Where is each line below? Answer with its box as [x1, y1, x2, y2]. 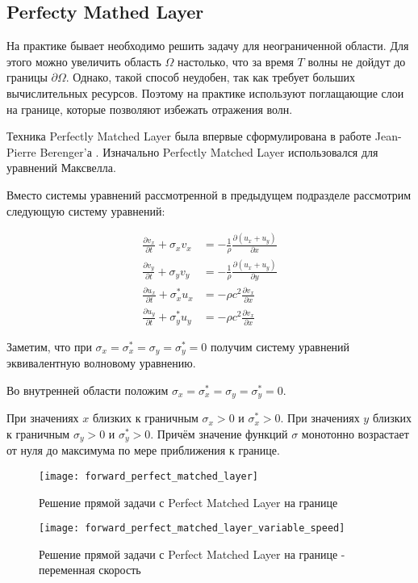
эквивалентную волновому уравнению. [6, 354, 196, 371]
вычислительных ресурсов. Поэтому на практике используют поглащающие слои [6, 84, 404, 101]
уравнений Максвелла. [6, 159, 116, 176]
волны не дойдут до [307, 52, 406, 69]
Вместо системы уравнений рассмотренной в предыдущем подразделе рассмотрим [6, 186, 412, 203]
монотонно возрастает [301, 425, 409, 442]
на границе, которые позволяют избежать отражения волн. [6, 100, 293, 117]
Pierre [6, 143, 36, 160]
